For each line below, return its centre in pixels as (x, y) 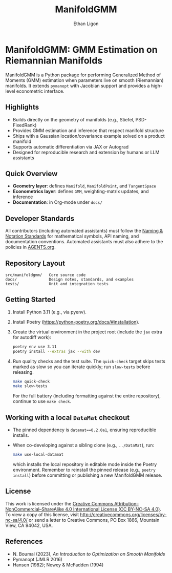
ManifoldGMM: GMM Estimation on (81, 49)
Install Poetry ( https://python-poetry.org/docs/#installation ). (76, 322)
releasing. (23, 372)
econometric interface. (40, 91)
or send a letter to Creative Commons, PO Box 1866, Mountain (94, 520)
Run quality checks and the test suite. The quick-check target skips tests (89, 361)
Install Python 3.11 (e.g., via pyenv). (50, 312)
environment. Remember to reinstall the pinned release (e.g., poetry (84, 470)
